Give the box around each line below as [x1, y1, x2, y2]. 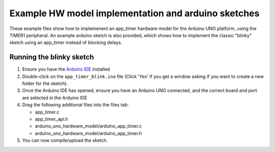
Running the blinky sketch [9, 53, 94, 62]
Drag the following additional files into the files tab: [22, 102, 129, 108]
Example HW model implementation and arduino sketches [9, 8, 260, 19]
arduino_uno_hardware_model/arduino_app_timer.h [35, 130, 142, 136]
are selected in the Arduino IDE [22, 95, 88, 101]
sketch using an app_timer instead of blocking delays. [9, 40, 122, 46]
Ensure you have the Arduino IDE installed [22, 66, 111, 72]
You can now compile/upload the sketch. [22, 137, 108, 143]
